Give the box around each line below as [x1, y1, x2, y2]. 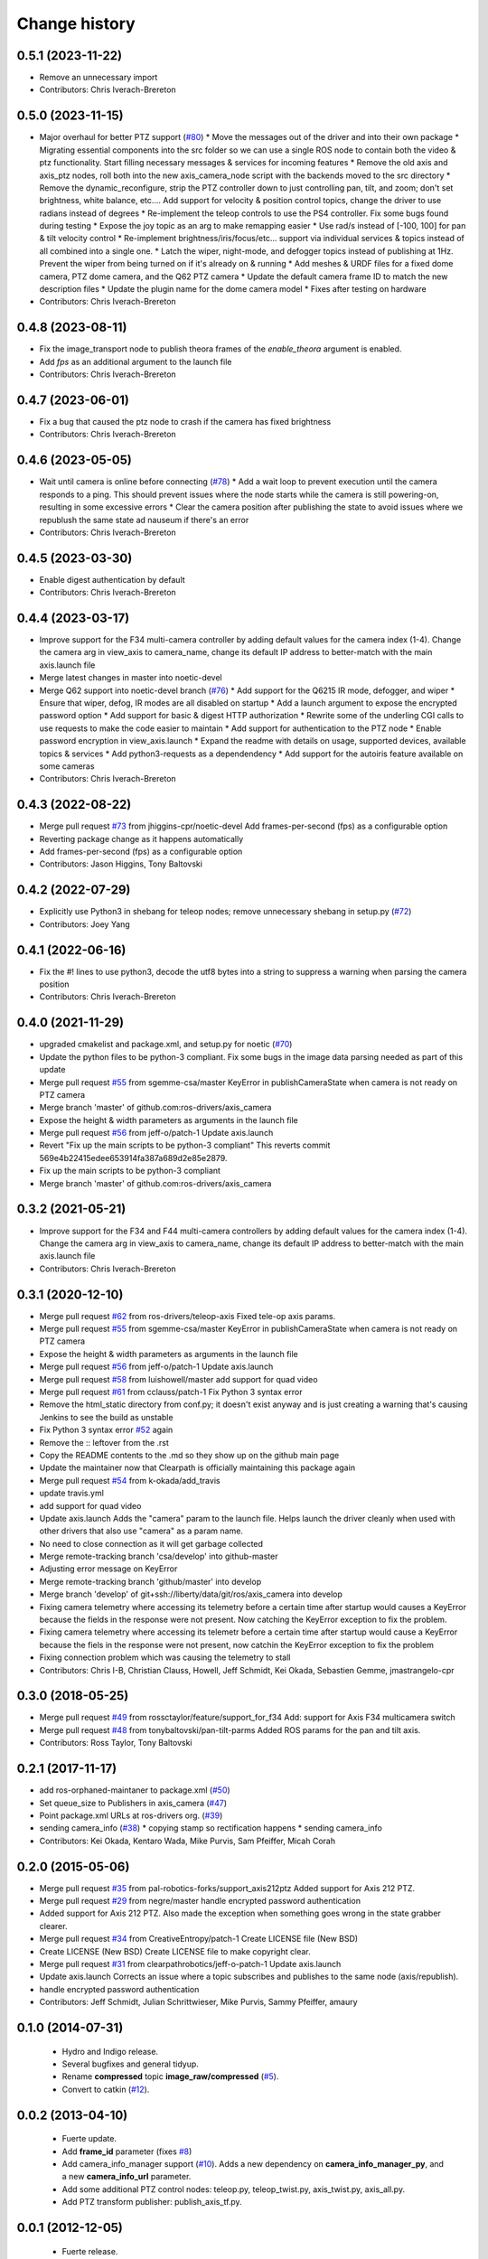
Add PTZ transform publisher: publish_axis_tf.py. [61, 2197, 243, 2207]
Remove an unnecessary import [39, 72, 158, 83]
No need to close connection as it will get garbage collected [39, 1538, 264, 1549]
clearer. [39, 1920, 68, 1931]
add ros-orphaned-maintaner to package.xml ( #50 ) [39, 1785, 230, 1795]
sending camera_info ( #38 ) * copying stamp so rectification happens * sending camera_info [39, 1823, 383, 1833]
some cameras [39, 761, 95, 772]
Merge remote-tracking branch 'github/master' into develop [39, 1576, 262, 1587]
